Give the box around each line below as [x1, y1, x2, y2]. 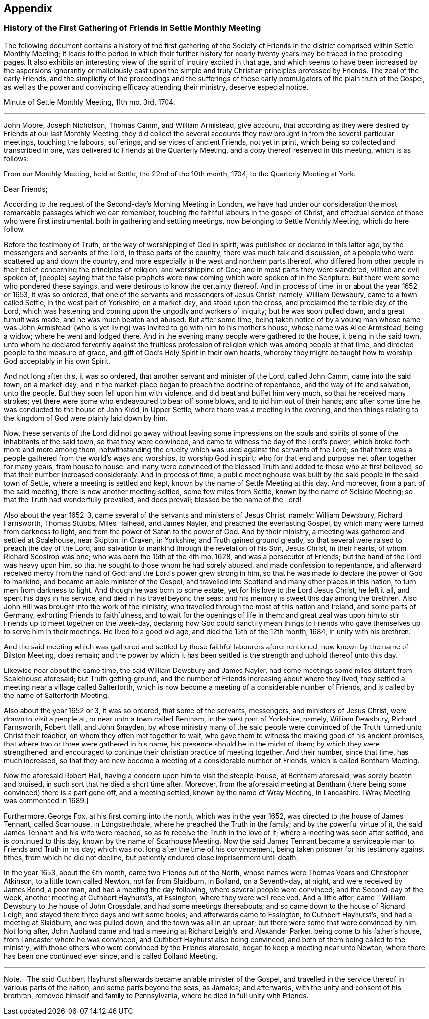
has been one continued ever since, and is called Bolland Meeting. [4, 951, 218, 960]
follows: [4, 154, 29, 163]
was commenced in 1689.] [4, 796, 89, 805]
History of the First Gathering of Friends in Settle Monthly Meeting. [4, 23, 263, 33]
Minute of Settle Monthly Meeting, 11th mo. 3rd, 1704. [4, 98, 175, 106]
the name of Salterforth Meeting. [4, 691, 109, 699]
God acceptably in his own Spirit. [4, 356, 111, 365]
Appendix [4, 2, 52, 15]
